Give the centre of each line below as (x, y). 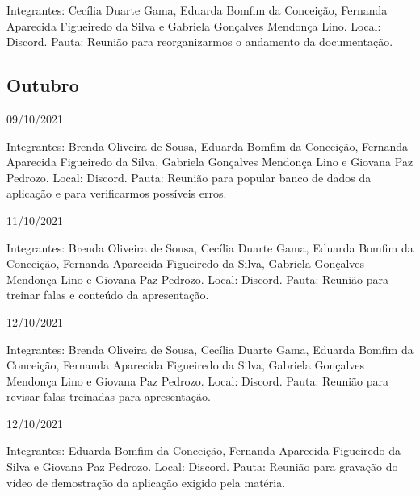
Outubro (43, 85)
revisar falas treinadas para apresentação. (109, 396)
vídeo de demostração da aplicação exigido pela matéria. (146, 482)
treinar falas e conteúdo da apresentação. (108, 295)
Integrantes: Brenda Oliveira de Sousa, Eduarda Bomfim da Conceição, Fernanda (207, 146)
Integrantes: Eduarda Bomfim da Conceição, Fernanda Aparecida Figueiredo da (204, 450)
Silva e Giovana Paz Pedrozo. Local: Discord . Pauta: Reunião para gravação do (202, 467)
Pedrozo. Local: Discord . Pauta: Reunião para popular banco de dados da (189, 177)
